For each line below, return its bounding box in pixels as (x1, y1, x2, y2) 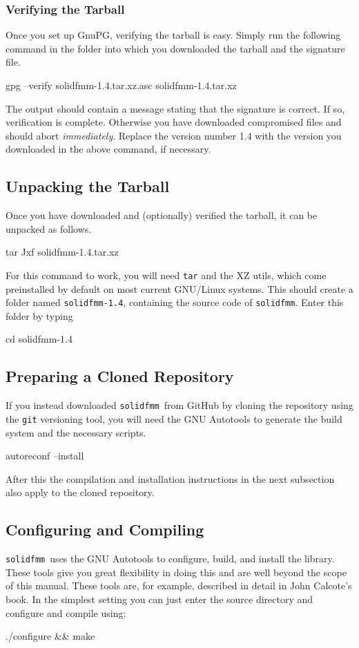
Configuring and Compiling (6, 519, 204, 540)
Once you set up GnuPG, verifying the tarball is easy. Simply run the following (6, 28, 341, 42)
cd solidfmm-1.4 (6, 332, 72, 346)
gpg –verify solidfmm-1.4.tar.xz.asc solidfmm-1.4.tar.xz (6, 78, 237, 92)
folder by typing (6, 308, 73, 323)
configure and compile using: (6, 605, 126, 620)
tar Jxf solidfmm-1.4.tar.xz (6, 245, 119, 259)
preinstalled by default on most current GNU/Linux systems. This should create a (6, 281, 353, 296)
